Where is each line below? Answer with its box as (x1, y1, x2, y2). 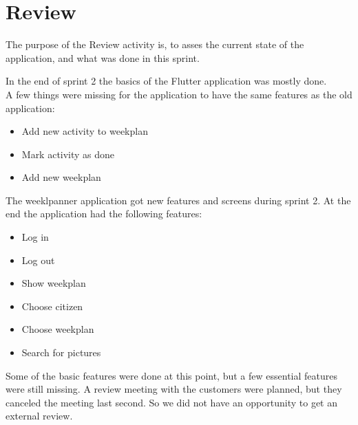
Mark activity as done (21, 146, 115, 161)
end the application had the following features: (6, 206, 202, 221)
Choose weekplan (21, 322, 94, 336)
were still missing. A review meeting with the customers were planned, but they (6, 382, 342, 396)
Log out (21, 252, 55, 267)
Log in (21, 230, 49, 244)
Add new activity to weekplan (21, 124, 148, 138)
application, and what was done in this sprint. (6, 50, 200, 65)
